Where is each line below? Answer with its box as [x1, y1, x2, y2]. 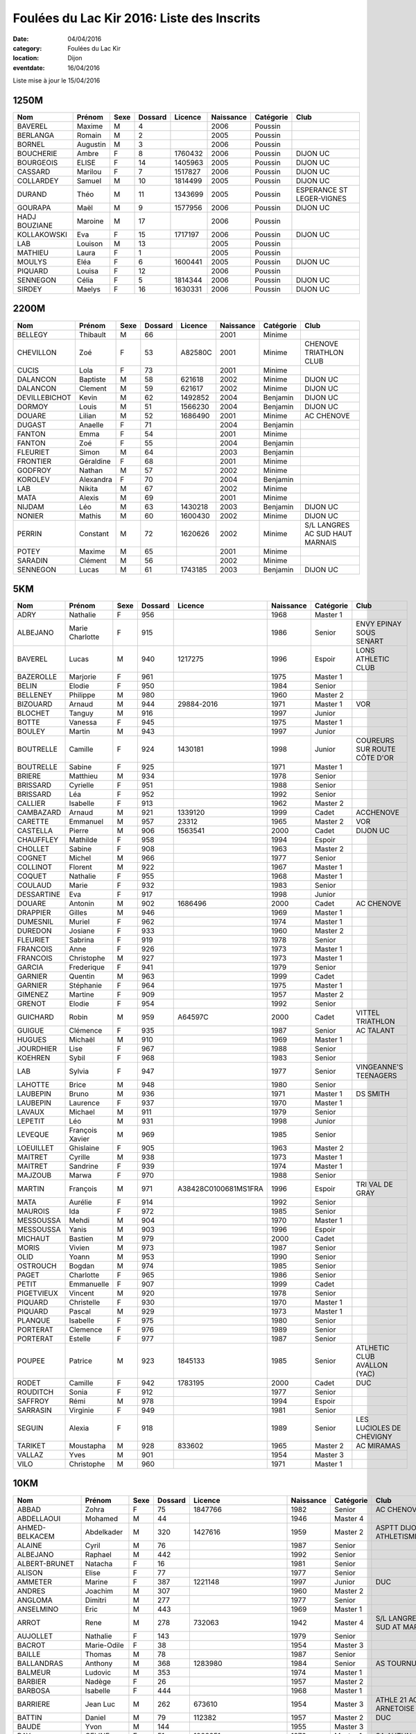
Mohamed [85, 1513, 119, 1523]
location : [12, 54, 40, 62]
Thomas [85, 1649, 112, 1659]
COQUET [17, 871, 47, 881]
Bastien [69, 1234, 94, 1244]
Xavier [69, 1134, 90, 1144]
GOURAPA [17, 203, 51, 213]
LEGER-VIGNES [295, 194, 347, 204]
